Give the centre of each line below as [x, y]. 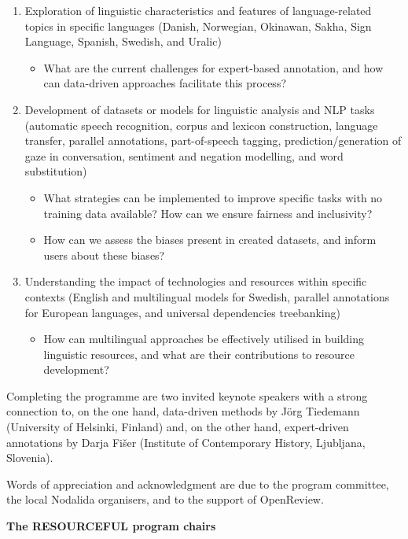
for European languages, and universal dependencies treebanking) [182, 312]
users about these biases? [104, 255]
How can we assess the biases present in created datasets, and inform [210, 240]
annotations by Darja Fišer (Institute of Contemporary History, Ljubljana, [186, 442]
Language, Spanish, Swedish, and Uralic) [123, 41]
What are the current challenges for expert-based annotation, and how [213, 67]
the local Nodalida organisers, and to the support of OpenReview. [165, 499]
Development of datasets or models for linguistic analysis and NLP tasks [200, 109]
